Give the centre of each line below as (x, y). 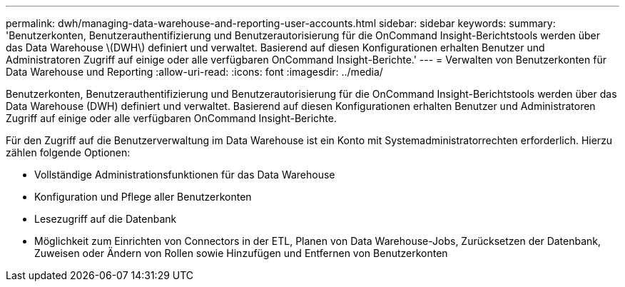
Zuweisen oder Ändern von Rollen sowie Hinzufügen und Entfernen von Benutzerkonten (241, 253)
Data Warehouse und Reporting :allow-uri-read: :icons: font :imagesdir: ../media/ (194, 72)
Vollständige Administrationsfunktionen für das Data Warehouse (185, 175)
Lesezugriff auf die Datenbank (106, 219)
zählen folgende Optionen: (68, 152)
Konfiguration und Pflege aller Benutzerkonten (143, 197)
